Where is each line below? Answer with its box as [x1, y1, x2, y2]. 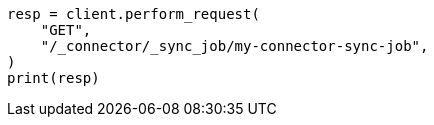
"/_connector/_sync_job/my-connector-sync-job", [40, 38, 429, 54]
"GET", [40, 22, 92, 38]
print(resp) [7, 70, 100, 86]
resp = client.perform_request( [7, 6, 260, 22]
